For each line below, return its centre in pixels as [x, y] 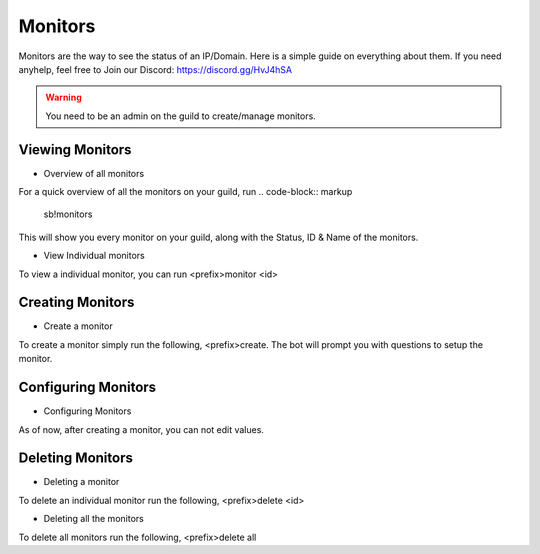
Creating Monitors [76, 302]
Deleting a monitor [81, 482]
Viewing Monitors [75, 149]
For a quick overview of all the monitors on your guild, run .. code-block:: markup [185, 192]
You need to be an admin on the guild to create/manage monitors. [181, 116]
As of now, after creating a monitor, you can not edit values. [141, 429]
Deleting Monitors [76, 458]
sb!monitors [68, 214]
